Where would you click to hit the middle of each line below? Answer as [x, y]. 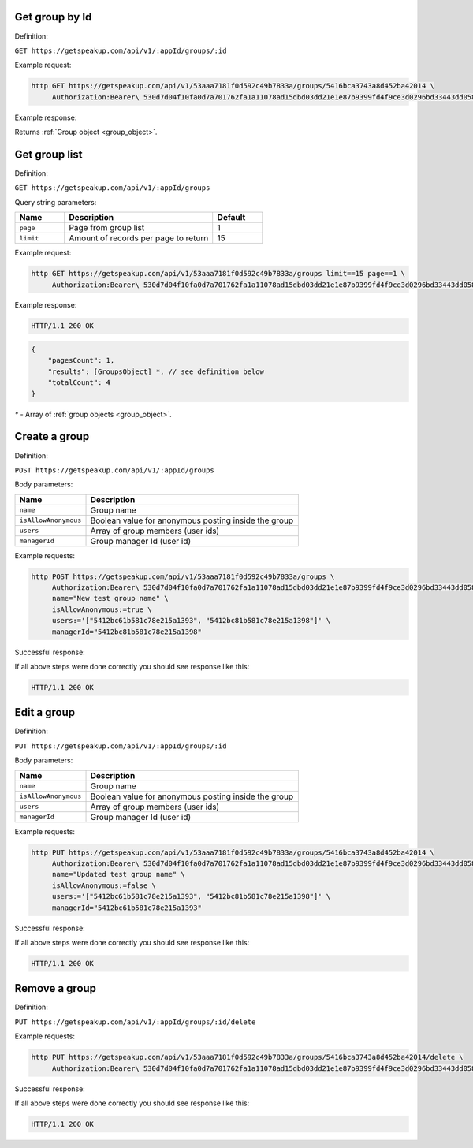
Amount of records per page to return [139, 238]
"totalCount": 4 [79, 383]
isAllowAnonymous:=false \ [104, 885]
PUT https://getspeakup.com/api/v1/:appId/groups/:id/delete [135, 1022]
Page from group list [107, 228]
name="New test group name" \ [110, 598]
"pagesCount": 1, [81, 360]
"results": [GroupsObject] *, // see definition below [156, 371]
